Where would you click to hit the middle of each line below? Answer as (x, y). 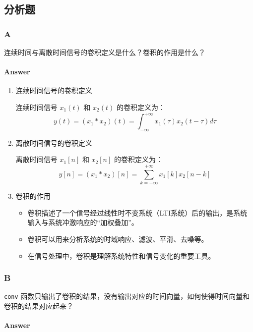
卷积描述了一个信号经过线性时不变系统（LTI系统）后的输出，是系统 (137, 212)
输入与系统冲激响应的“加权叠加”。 (83, 222)
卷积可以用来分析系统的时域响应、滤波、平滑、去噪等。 (118, 239)
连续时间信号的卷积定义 (54, 90)
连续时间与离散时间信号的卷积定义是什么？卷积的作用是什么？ (105, 52)
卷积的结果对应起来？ (39, 306)
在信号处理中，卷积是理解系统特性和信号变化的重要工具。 (121, 255)
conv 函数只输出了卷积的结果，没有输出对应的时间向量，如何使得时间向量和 (127, 296)
